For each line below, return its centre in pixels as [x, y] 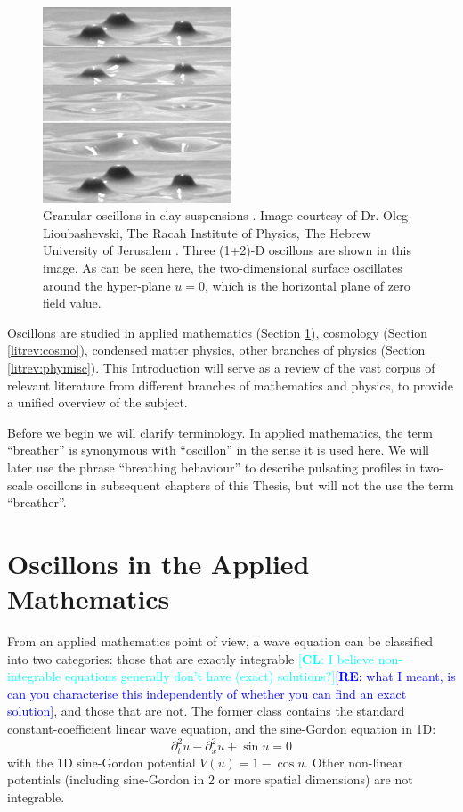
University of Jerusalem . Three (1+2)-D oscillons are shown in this [227, 250]
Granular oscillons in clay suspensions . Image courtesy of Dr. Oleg [226, 215]
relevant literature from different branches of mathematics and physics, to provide [231, 385]
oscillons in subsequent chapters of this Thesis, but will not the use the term [245, 484]
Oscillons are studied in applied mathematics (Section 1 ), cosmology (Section [218, 332]
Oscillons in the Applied [158, 563]
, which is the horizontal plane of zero [307, 285]
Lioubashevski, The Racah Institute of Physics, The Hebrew [207, 232]
